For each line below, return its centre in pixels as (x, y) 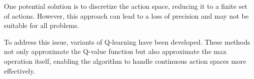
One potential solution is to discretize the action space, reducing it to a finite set (126, 6)
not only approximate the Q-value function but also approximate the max (115, 51)
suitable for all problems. (42, 25)
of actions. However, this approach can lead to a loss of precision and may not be (127, 15)
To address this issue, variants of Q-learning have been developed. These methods (127, 41)
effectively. (20, 70)
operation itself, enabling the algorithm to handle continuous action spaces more (125, 61)
